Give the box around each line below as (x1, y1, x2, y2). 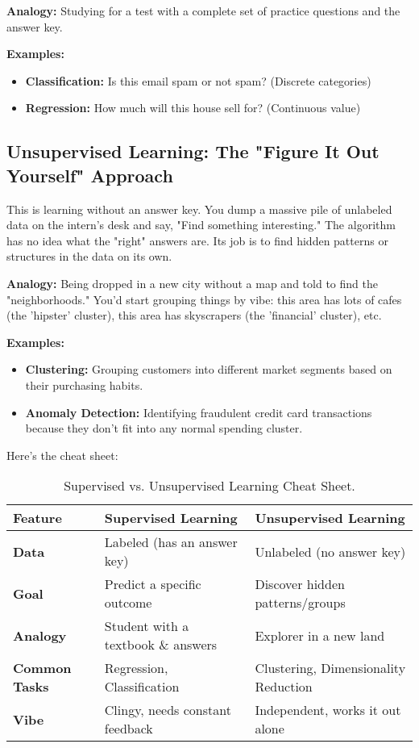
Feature (13, 508, 62, 528)
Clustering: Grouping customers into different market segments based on (25, 361, 392, 378)
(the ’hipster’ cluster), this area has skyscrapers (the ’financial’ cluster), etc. (6, 307, 382, 324)
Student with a (104, 616, 189, 636)
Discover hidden (255, 575, 345, 594)
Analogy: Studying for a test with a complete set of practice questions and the (6, 2, 400, 19)
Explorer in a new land (255, 625, 385, 645)
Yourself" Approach (6, 162, 173, 187)
